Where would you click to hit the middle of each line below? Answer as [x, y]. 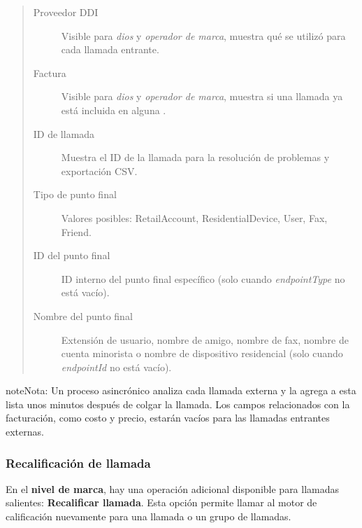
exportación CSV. [99, 171]
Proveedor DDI [66, 12]
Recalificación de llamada [78, 463]
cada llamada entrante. [110, 49]
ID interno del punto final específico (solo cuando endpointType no [203, 278]
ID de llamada [64, 133]
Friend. [76, 231]
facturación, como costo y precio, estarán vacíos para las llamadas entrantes [168, 418]
